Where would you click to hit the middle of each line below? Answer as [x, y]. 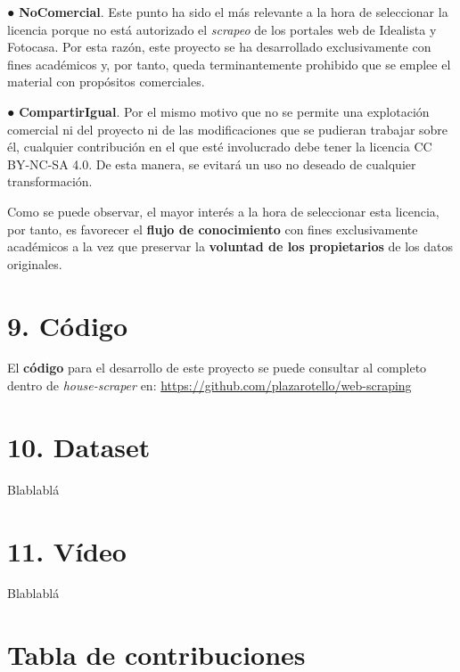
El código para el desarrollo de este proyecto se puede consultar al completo [217, 368]
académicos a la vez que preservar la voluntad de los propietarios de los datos [230, 246]
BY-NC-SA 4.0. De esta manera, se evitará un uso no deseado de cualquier [212, 164]
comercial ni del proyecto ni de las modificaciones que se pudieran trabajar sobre [228, 129]
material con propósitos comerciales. [106, 82]
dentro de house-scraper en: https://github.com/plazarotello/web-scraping [209, 385]
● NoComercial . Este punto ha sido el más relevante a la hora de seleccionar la [228, 12]
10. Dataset [79, 446]
